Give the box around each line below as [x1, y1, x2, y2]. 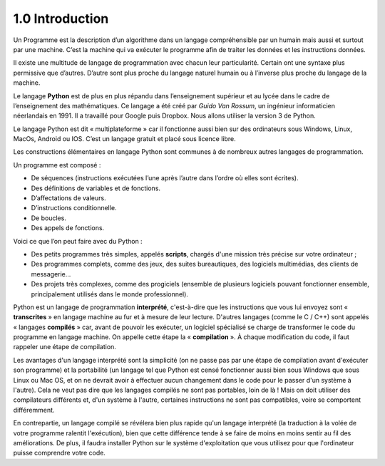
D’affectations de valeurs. [31, 194, 106, 202]
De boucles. [31, 214, 67, 222]
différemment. [13, 405, 55, 414]
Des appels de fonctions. [31, 224, 105, 232]
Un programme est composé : [13, 160, 101, 169]
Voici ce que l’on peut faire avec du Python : [13, 237, 143, 245]
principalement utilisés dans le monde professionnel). [31, 289, 189, 299]
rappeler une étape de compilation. [13, 343, 117, 351]
